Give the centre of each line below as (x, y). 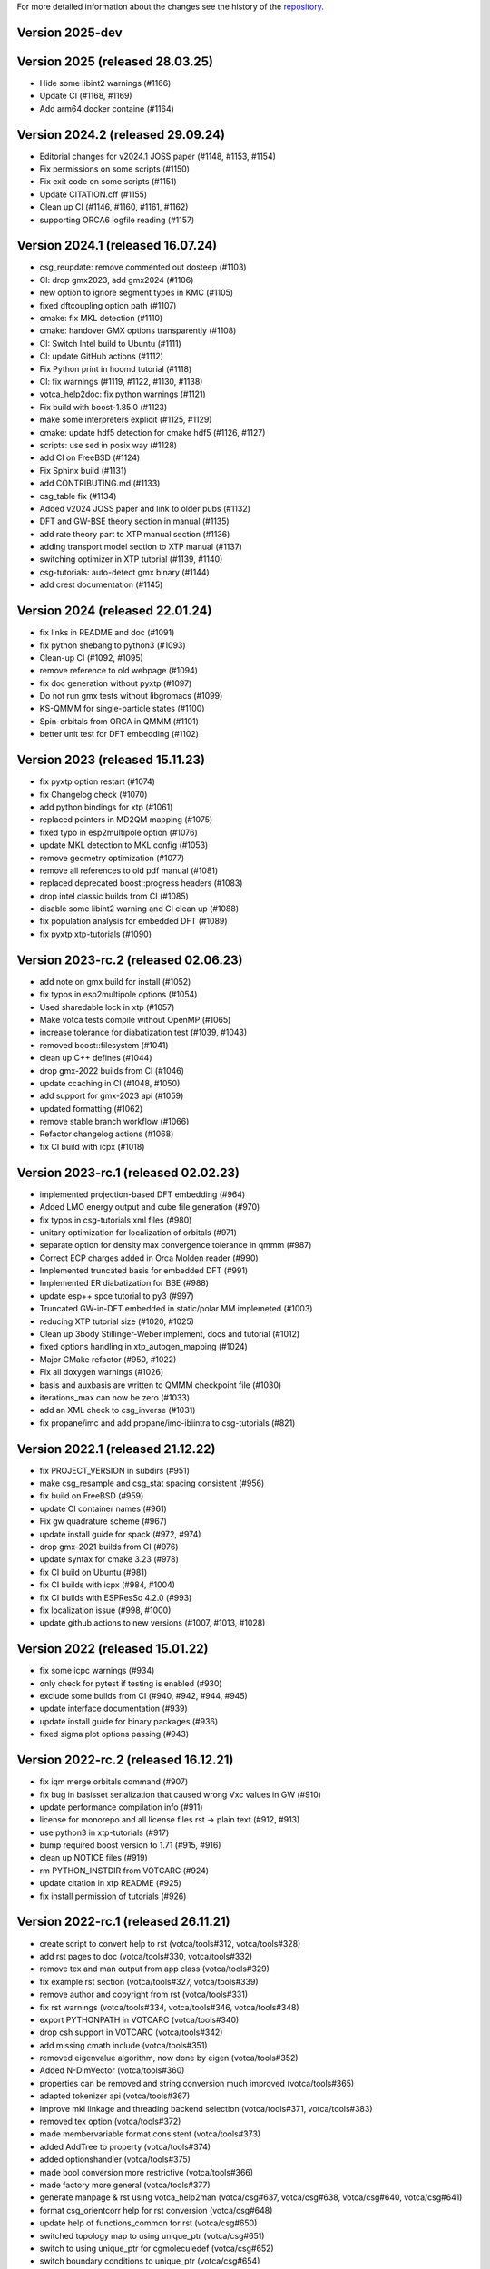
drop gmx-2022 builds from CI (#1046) (112, 1070)
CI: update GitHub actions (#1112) (101, 356)
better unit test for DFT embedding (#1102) (119, 734)
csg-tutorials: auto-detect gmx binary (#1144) (125, 572)
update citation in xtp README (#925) (110, 1883)
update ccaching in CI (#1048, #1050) (110, 1083)
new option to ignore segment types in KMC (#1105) (137, 293)
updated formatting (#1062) (91, 1108)
